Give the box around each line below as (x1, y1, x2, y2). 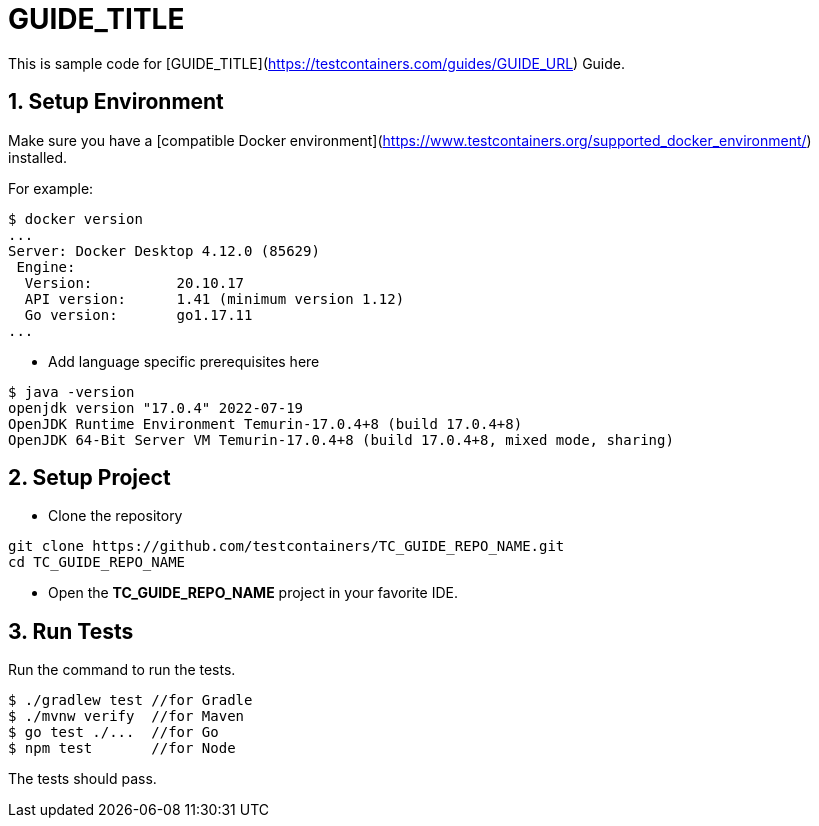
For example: (8, 179, 94, 197)
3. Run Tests (8, 618, 134, 644)
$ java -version (8, 383, 135, 400)
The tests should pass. (8, 770, 157, 788)
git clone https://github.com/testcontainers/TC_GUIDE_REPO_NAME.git (8, 538, 565, 555)
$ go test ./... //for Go (8, 724, 219, 741)
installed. (8, 148, 68, 166)
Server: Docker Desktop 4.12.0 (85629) (8, 242, 320, 259)
